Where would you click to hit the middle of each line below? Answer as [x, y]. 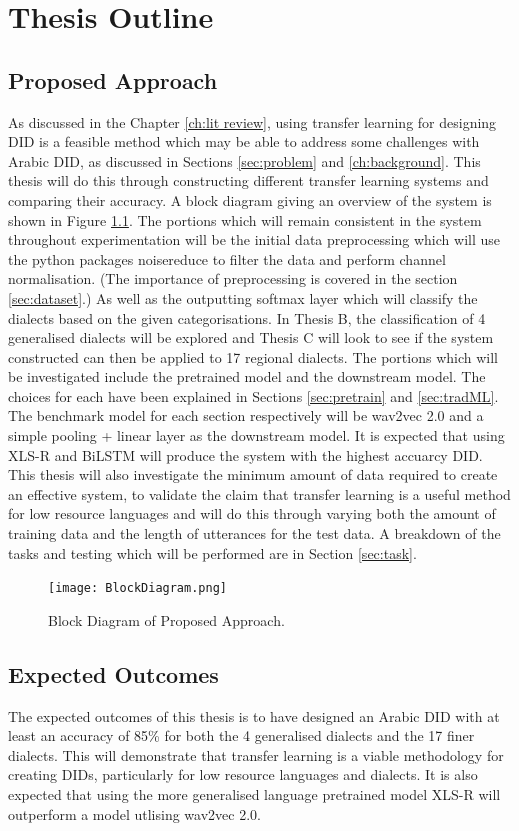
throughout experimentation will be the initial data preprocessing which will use [254, 239]
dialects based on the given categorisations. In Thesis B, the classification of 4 [247, 317]
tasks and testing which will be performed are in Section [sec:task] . [212, 552]
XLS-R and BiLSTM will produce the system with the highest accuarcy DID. [245, 454]
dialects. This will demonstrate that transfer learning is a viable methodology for [256, 754]
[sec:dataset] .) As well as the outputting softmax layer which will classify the [243, 297]
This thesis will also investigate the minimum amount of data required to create [253, 474]
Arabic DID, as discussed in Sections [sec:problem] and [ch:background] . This [244, 160]
